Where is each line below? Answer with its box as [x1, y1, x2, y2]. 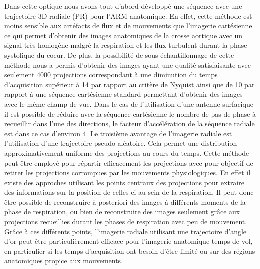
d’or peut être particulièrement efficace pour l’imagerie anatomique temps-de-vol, [4, 236, 253, 246]
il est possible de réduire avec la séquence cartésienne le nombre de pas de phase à [4, 108, 256, 119]
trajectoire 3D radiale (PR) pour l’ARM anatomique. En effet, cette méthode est [4, 10, 252, 21]
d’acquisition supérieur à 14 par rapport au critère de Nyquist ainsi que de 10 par [4, 79, 255, 89]
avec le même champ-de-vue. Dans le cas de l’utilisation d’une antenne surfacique [4, 98, 253, 109]
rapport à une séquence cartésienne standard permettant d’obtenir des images [4, 89, 243, 99]
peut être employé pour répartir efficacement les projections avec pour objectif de [4, 157, 253, 168]
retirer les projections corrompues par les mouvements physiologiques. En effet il [4, 167, 251, 178]
